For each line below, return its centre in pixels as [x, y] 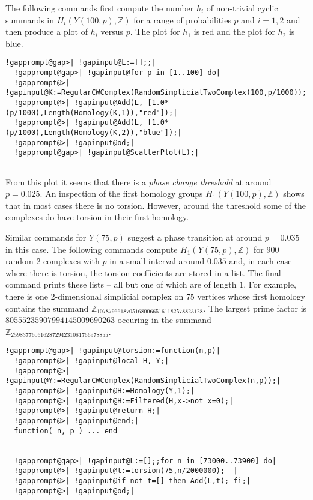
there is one [27, 296]
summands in [30, 20]
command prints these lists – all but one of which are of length [121, 284]
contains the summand [47, 308]
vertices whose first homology [251, 296]
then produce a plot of [47, 32]
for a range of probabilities [182, 20]
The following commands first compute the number [100, 8]
